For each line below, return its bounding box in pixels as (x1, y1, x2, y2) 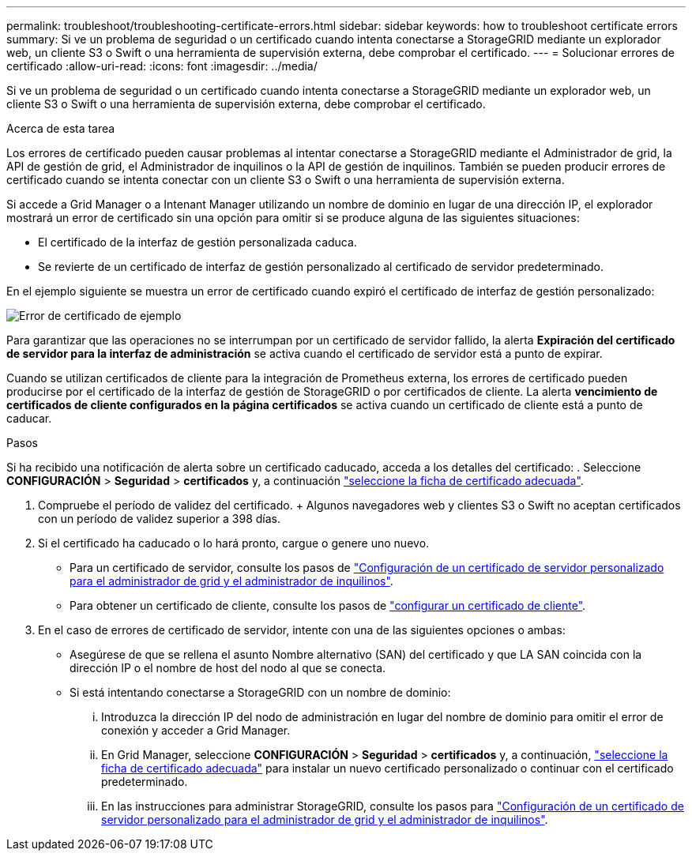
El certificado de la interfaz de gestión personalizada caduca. (38, 235, 357, 249)
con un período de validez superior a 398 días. (38, 512, 281, 525)
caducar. (6, 412, 52, 425)
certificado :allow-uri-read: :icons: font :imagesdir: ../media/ (6, 59, 318, 73)
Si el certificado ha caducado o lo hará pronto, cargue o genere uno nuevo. (38, 536, 430, 550)
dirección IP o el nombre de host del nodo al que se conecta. (70, 661, 386, 675)
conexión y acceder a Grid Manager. (101, 724, 291, 737)
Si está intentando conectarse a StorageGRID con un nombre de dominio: (70, 686, 451, 699)
